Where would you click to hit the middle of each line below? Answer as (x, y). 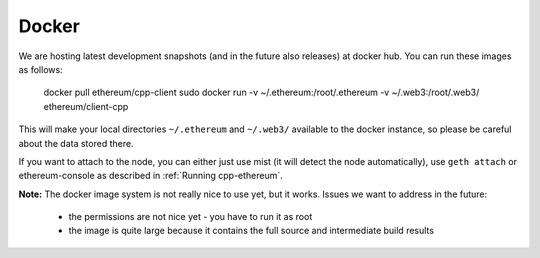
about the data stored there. (76, 143)
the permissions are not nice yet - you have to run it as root (190, 217)
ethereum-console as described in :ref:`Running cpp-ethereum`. (151, 176)
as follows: (41, 69)
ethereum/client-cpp (86, 106)
